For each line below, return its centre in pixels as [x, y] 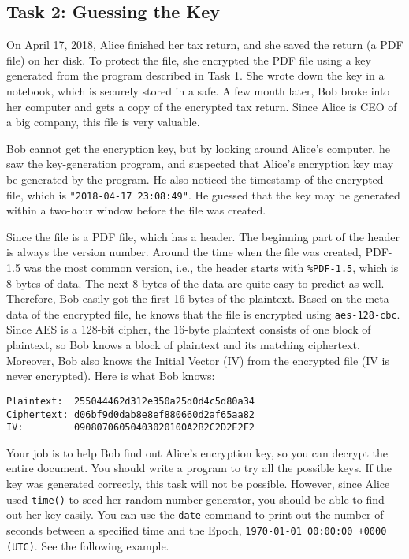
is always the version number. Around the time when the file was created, [184, 252]
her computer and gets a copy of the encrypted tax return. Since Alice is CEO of [202, 106]
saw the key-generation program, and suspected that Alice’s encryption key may [200, 164]
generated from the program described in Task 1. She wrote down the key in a [195, 75]
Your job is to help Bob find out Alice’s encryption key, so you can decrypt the [197, 452]
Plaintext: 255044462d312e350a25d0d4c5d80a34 [130, 401]
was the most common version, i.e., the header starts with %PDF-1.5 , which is [211, 267]
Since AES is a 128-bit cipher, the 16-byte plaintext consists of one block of [189, 329]
